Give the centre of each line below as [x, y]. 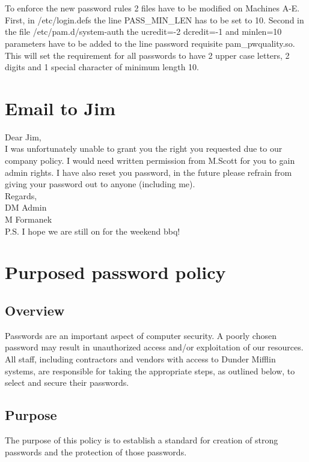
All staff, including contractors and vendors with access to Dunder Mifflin [140, 358]
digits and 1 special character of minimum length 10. [102, 67]
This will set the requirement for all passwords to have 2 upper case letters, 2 [147, 55]
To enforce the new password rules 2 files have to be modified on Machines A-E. [152, 8]
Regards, [21, 195]
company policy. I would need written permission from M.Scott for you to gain [150, 160]
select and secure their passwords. [67, 382]
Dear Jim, [23, 136]
